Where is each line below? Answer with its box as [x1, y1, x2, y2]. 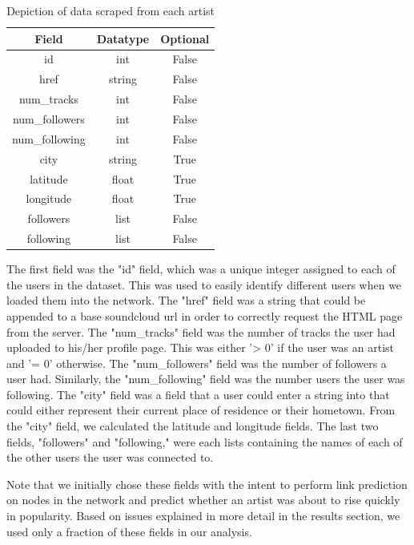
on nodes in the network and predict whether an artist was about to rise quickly [6, 491, 400, 508]
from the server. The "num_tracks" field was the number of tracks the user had [6, 323, 396, 340]
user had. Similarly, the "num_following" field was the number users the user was [6, 370, 405, 387]
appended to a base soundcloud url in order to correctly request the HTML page [6, 307, 403, 324]
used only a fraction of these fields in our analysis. [6, 523, 252, 539]
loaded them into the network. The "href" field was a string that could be [6, 292, 366, 309]
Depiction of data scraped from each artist [6, 2, 215, 18]
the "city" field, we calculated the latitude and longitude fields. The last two [6, 418, 379, 434]
